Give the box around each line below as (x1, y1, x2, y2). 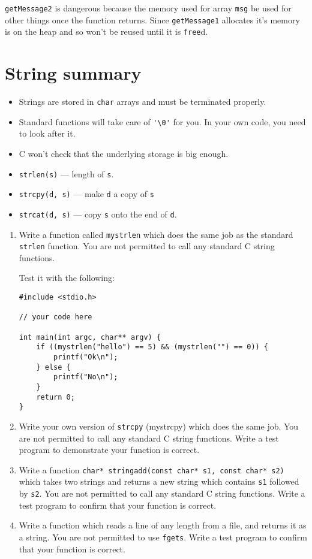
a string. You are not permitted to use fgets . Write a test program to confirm (19, 530, 307, 543)
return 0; (36, 392, 75, 401)
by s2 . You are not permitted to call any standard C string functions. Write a (19, 487, 305, 500)
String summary (5, 61, 142, 85)
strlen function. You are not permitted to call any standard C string (19, 240, 275, 252)
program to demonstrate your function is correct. (19, 443, 200, 456)
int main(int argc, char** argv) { (19, 333, 161, 342)
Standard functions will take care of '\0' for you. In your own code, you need (19, 115, 306, 128)
